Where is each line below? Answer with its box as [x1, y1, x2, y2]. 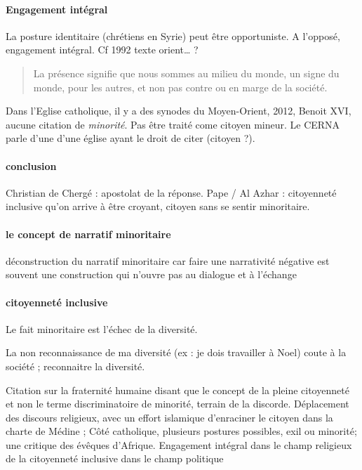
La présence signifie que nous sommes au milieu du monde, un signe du [33, 65, 340, 80]
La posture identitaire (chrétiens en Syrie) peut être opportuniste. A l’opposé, [6, 28, 340, 43]
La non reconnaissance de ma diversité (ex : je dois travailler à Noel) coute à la [6, 345, 347, 360]
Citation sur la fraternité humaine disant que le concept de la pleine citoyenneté [6, 382, 349, 397]
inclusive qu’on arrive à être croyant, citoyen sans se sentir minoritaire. [6, 199, 310, 214]
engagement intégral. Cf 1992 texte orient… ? [6, 42, 199, 57]
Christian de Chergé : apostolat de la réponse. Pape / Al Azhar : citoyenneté [6, 185, 337, 200]
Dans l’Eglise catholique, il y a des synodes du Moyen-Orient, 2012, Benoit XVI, [6, 103, 351, 118]
